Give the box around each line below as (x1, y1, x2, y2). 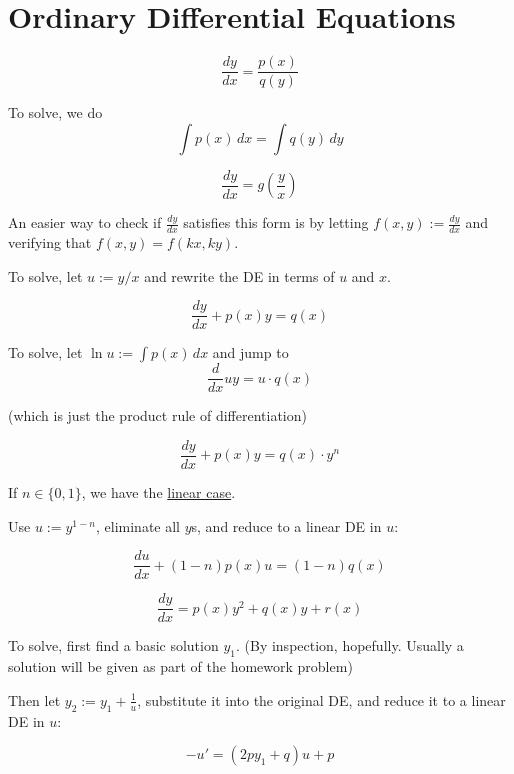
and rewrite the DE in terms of (144, 265, 335, 286)
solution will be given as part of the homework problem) (8, 656, 353, 677)
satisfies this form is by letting (183, 212, 369, 233)
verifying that (8, 232, 92, 253)
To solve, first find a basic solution (8, 635, 219, 656)
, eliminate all (95, 515, 180, 536)
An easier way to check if (8, 212, 162, 233)
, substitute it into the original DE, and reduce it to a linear (137, 689, 506, 710)
